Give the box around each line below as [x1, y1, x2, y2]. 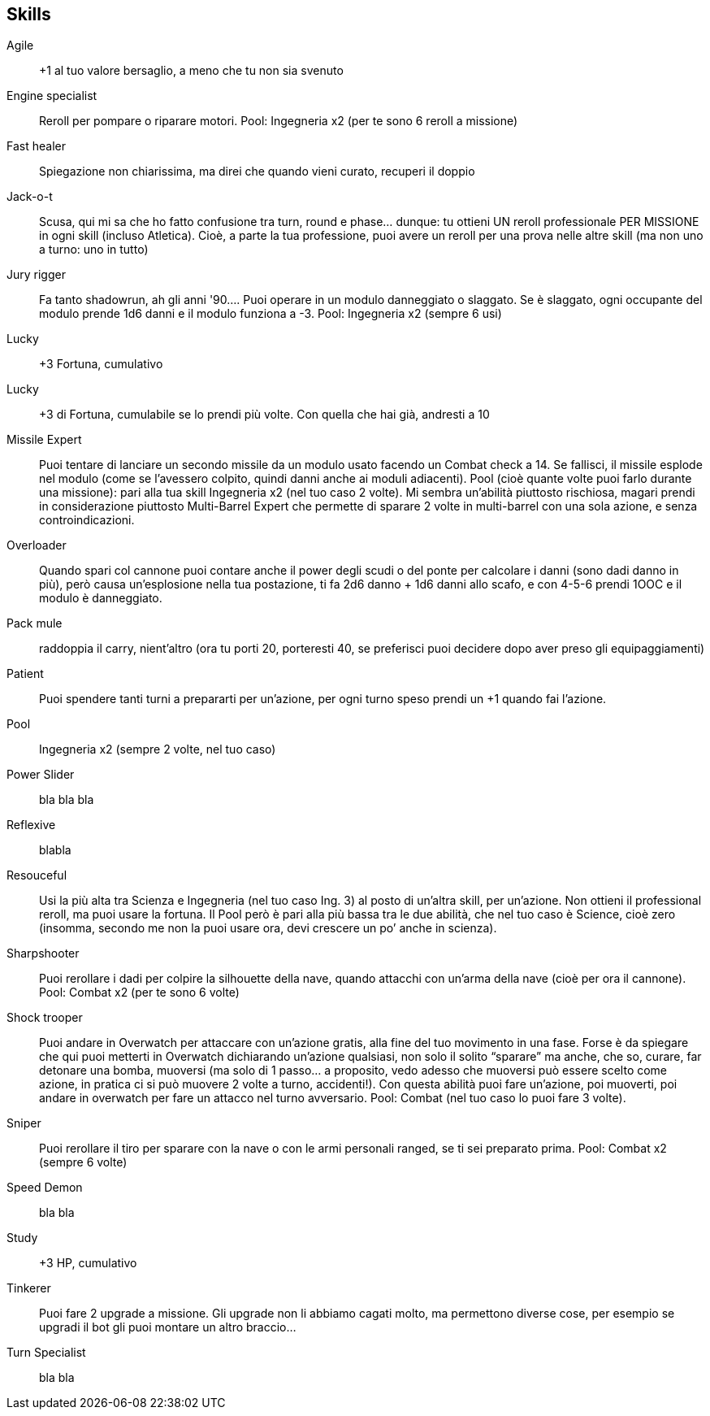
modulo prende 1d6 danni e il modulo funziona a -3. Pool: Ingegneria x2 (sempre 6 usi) [39, 306, 502, 321]
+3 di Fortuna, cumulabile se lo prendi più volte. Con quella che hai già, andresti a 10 [39, 407, 490, 422]
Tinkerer [6, 1281, 51, 1296]
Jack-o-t [6, 189, 53, 204]
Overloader [6, 538, 67, 553]
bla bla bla [39, 793, 94, 807]
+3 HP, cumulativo [39, 1256, 137, 1270]
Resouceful [6, 868, 67, 883]
